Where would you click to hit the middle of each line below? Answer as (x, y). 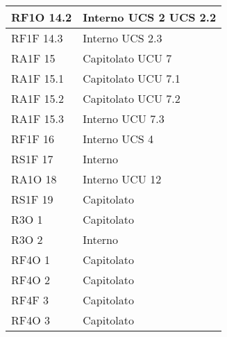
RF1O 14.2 (42, 17)
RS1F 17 (32, 159)
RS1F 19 (32, 199)
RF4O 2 (31, 280)
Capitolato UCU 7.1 (132, 78)
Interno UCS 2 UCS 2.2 (150, 17)
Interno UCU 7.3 (124, 118)
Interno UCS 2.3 (123, 38)
